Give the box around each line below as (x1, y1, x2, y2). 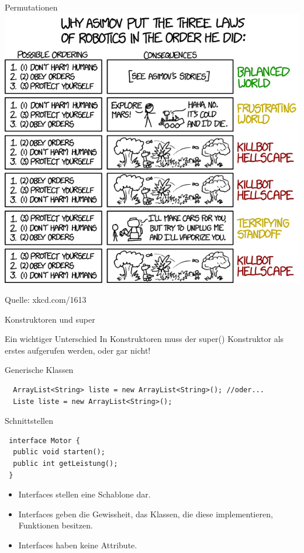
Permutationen (5, 1, 58, 13)
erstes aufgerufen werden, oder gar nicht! (5, 344, 151, 356)
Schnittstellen (5, 414, 53, 427)
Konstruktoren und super (5, 313, 95, 325)
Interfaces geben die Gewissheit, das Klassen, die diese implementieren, (18, 507, 273, 520)
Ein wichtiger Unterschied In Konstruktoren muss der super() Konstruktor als (5, 333, 284, 345)
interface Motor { (9, 436, 80, 445)
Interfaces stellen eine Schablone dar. (18, 488, 151, 500)
